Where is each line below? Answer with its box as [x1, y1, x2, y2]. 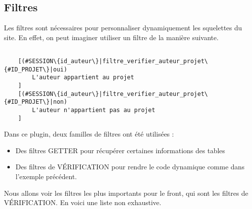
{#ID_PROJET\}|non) [4, 98, 67, 106]
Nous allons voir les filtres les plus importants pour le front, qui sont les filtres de [4, 187, 249, 198]
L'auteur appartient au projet [32, 74, 134, 81]
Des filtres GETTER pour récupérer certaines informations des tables [15, 145, 225, 155]
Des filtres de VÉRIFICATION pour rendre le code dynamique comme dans [15, 162, 245, 172]
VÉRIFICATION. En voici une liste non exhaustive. [4, 197, 162, 208]
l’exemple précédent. [15, 171, 77, 182]
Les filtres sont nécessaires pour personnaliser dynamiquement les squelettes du [4, 23, 242, 33]
